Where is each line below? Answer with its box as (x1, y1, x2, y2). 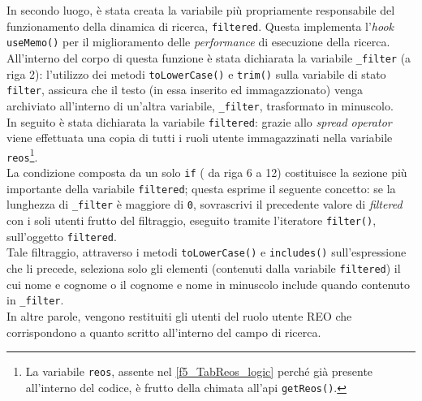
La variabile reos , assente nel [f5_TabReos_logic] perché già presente (25, 363, 373, 380)
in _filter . (6, 291, 64, 308)
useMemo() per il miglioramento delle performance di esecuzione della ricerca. (6, 33, 390, 50)
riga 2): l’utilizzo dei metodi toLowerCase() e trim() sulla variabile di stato (6, 65, 386, 82)
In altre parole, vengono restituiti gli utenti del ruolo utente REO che (6, 307, 352, 324)
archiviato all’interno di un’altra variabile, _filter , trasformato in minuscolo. (6, 97, 394, 114)
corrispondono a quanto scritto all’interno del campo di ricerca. (6, 323, 321, 340)
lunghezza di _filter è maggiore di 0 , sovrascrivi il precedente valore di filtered (6, 196, 403, 213)
